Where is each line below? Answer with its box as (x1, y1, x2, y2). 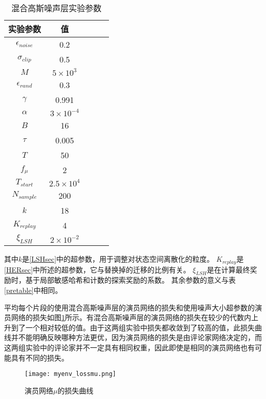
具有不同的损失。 (11, 352, 69, 363)
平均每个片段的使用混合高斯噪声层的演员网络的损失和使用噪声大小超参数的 (4, 302, 255, 312)
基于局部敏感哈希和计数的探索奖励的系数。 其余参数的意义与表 (25, 275, 236, 285)
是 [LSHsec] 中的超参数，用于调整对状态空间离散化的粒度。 (22, 254, 214, 264)
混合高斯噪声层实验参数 (11, 2, 102, 14)
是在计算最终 (207, 264, 250, 275)
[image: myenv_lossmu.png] (25, 370, 116, 378)
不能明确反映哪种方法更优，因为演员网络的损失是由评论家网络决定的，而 (18, 332, 262, 343)
